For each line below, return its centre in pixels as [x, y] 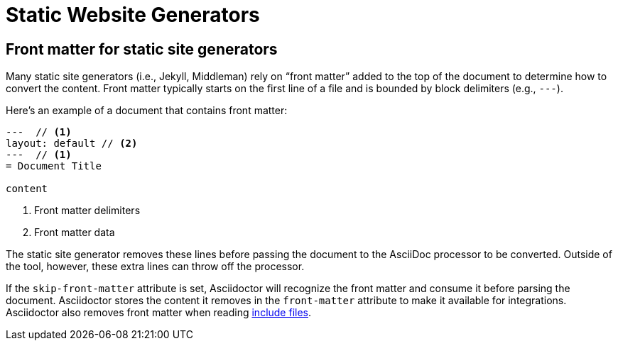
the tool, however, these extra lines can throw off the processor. [155, 267]
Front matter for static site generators [142, 49]
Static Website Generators [133, 15]
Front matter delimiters [87, 211]
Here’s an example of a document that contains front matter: [147, 111]
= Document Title [54, 166]
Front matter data [75, 233]
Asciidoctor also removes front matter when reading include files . [159, 313]
